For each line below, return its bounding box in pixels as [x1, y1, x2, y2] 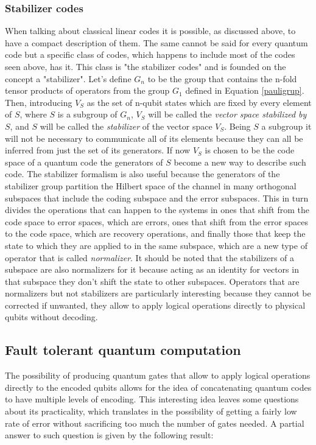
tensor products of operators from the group [5, 84, 170, 97]
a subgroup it [261, 119, 312, 132]
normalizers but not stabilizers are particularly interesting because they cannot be [5, 287, 311, 300]
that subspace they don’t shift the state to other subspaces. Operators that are [5, 275, 300, 287]
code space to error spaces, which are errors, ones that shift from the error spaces [5, 215, 308, 228]
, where [19, 108, 47, 121]
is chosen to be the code [205, 144, 295, 156]
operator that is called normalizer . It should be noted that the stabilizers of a [5, 251, 295, 264]
